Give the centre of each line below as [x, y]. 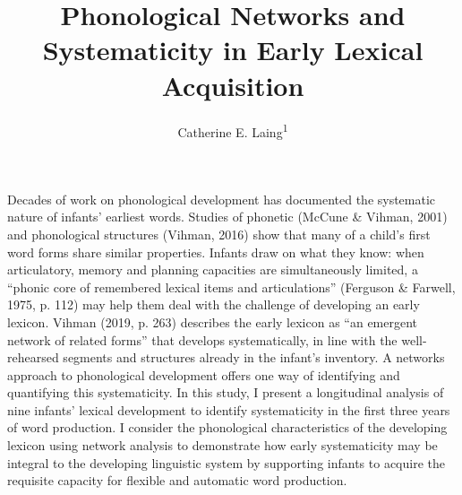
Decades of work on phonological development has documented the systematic [222, 199]
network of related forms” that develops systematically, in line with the [202, 339]
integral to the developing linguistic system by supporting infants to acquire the [226, 462]
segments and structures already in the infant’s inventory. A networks [254, 357]
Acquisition [233, 85]
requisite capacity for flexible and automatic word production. [177, 480]
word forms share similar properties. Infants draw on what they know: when [216, 252]
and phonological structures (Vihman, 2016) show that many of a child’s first [219, 234]
